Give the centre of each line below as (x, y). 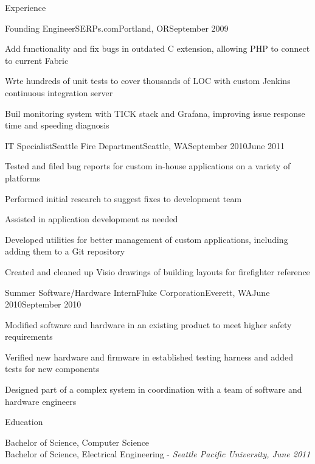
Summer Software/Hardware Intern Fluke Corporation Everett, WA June (137, 292)
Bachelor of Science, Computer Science (77, 442)
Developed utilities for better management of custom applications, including (147, 239)
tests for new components (52, 369)
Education (24, 422)
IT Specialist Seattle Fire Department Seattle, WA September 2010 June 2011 (145, 145)
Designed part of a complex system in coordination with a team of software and (154, 389)
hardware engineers (41, 401)
